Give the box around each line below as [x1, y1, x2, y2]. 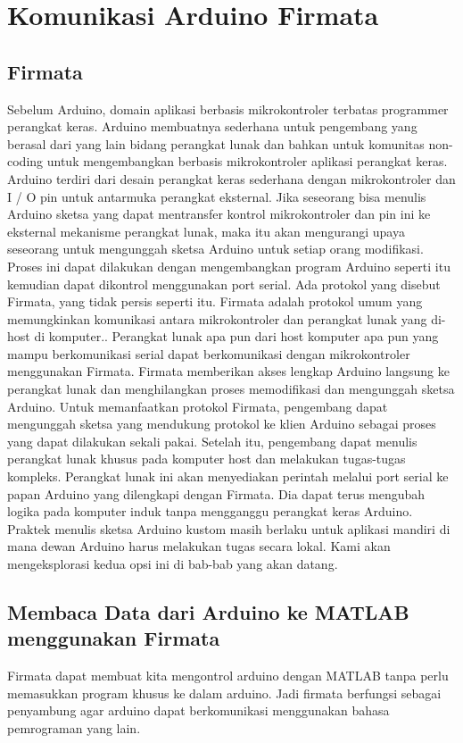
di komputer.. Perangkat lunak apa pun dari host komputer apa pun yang [34, 327, 439, 346]
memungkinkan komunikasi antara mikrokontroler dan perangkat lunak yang [7, 309, 427, 328]
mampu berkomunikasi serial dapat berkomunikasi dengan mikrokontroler [7, 344, 410, 363]
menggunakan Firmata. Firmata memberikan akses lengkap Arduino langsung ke [7, 362, 450, 380]
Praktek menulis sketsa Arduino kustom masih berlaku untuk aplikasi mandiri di [7, 519, 451, 538]
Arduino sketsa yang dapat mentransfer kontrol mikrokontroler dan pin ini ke [7, 205, 431, 223]
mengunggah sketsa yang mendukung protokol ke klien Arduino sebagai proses [7, 414, 436, 433]
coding [7, 152, 44, 171]
